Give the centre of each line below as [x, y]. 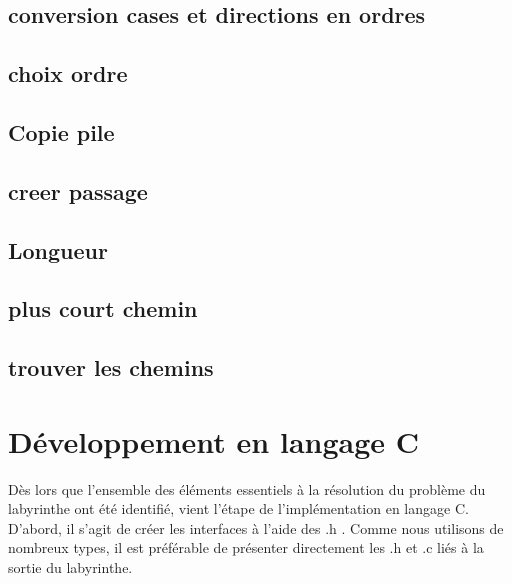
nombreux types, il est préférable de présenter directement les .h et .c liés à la [246, 547]
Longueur [58, 249]
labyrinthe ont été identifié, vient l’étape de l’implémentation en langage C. [238, 508]
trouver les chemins [111, 367]
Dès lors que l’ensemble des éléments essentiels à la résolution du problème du [247, 488]
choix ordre [68, 73]
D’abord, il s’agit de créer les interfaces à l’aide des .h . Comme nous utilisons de [256, 527]
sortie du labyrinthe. [70, 566]
